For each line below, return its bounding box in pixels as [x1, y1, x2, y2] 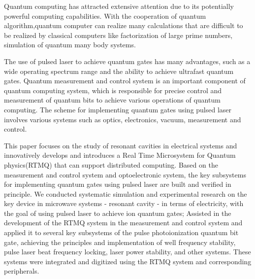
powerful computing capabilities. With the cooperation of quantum [4, 10, 206, 21]
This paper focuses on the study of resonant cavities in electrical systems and [4, 140, 237, 150]
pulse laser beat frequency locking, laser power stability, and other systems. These [4, 246, 251, 257]
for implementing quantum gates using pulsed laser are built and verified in [4, 179, 231, 189]
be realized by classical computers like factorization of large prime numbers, [4, 30, 233, 40]
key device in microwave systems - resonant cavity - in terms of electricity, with [4, 198, 244, 209]
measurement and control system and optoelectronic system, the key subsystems [4, 169, 246, 179]
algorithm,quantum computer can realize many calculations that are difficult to [4, 20, 243, 31]
